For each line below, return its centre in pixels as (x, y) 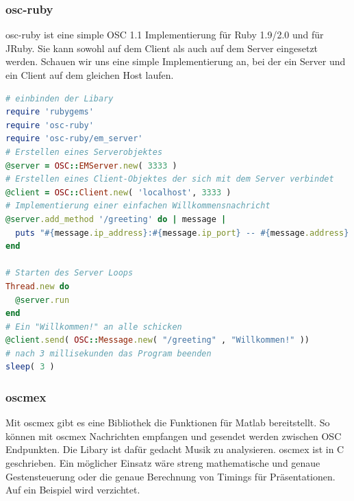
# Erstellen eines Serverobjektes (84, 152)
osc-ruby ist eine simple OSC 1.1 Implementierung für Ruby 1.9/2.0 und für (165, 35)
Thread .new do (38, 286)
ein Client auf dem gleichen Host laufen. (90, 75)
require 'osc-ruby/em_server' (74, 139)
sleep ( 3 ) (30, 367)
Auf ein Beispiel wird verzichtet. (73, 490)
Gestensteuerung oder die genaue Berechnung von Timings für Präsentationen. (170, 476)
